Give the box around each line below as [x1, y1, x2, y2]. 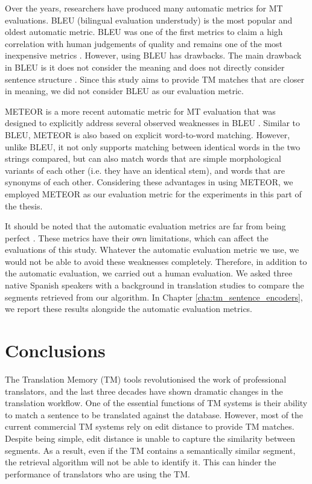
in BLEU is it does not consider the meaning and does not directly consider [5, 60, 285, 73]
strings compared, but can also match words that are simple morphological [5, 152, 281, 165]
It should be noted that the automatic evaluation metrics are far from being [5, 220, 286, 232]
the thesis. [5, 199, 43, 212]
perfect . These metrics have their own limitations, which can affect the [5, 231, 269, 244]
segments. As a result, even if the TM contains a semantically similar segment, [5, 444, 296, 456]
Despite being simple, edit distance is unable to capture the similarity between [5, 431, 295, 444]
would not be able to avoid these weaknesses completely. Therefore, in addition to [5, 255, 307, 267]
